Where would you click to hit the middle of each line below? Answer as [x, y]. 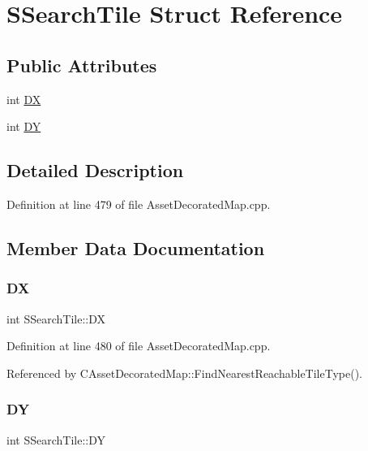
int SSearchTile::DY [56, 439]
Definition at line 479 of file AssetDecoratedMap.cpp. [139, 204]
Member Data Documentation [136, 247]
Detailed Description [95, 170]
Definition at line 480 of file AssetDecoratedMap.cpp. [139, 346]
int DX [24, 99]
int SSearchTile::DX [56, 318]
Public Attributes [82, 65]
